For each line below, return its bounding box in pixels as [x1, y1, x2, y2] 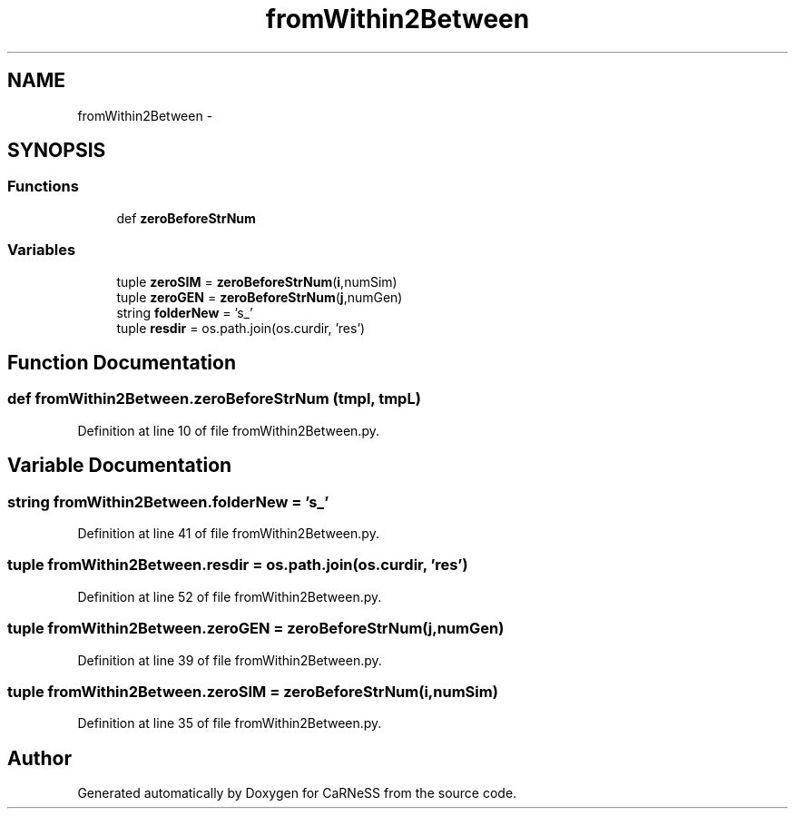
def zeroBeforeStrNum [116, 210, 256, 226]
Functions [7, 177, 79, 196]
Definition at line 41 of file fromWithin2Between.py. [77, 526, 379, 541]
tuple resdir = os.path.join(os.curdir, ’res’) [116, 320, 366, 336]
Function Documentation [7, 350, 236, 374]
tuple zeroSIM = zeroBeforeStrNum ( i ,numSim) [116, 273, 397, 290]
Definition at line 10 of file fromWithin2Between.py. [77, 422, 379, 438]
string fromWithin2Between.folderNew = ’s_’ [7, 492, 329, 511]
